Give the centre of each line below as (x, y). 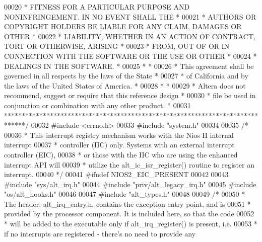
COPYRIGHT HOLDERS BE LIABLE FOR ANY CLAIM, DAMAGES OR (123, 26)
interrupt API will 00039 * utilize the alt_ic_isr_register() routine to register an (129, 164)
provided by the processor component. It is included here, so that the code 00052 (129, 214)
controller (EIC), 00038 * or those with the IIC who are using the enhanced (121, 154)
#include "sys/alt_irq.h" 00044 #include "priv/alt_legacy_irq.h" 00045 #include (130, 184)
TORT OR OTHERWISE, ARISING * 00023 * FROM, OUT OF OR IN (117, 46)
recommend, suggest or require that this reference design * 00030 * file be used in (130, 95)
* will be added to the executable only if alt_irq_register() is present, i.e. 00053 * (131, 224)
